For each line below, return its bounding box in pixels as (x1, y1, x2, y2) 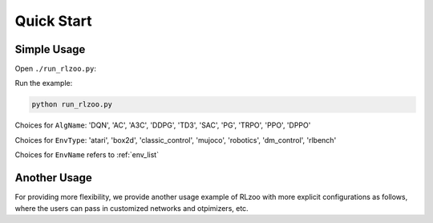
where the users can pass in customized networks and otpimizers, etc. (14, 203, 249, 213)
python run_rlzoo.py (31, 100, 112, 109)
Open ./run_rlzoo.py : (14, 64, 96, 74)
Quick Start (14, 12, 92, 30)
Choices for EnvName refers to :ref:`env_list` (14, 150, 160, 160)
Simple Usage (14, 43, 86, 56)
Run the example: (14, 79, 73, 88)
